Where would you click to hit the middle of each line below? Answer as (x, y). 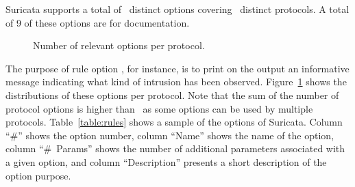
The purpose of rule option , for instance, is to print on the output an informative (177, 68)
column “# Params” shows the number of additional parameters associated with (175, 148)
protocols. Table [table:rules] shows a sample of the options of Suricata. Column (174, 122)
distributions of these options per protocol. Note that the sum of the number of (172, 95)
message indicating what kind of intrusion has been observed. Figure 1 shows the (176, 82)
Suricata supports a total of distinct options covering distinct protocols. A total (177, 9)
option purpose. (38, 175)
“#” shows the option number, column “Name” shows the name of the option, (170, 135)
